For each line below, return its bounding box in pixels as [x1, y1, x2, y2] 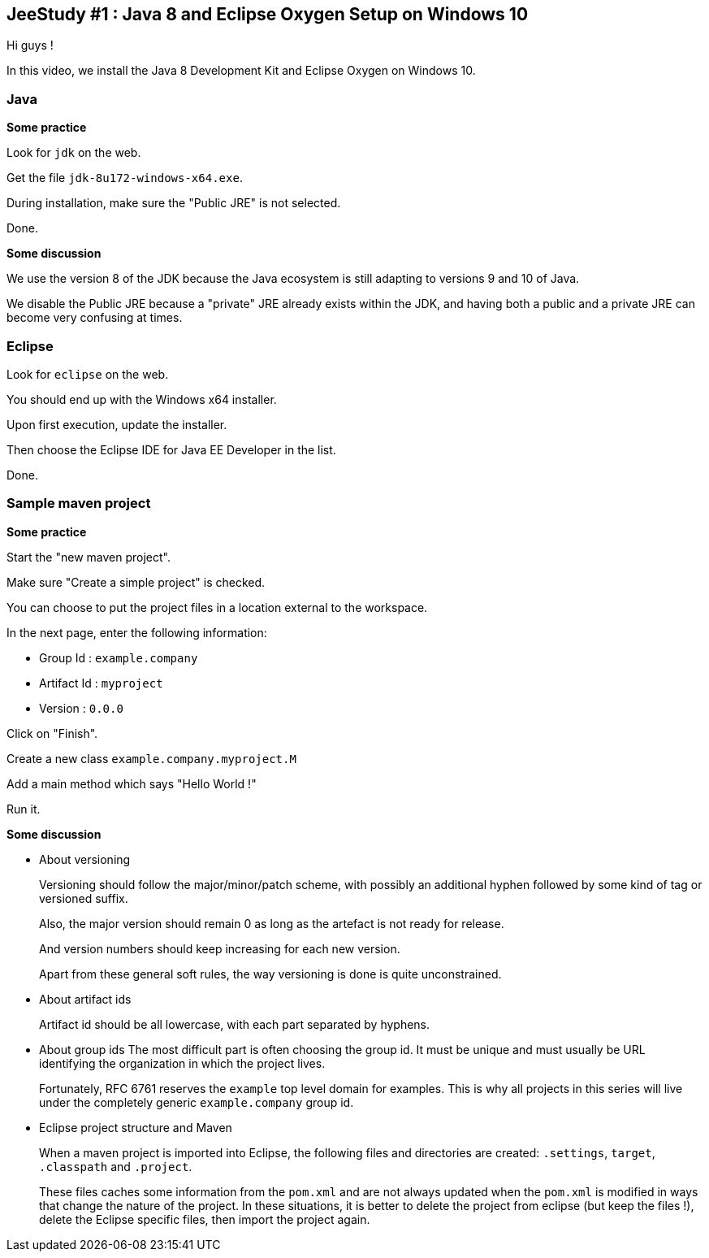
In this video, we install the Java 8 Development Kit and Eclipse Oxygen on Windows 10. [6, 63, 476, 78]
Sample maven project [6, 495, 151, 512]
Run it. [6, 801, 41, 816]
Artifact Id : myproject [39, 675, 163, 690]
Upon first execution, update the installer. [6, 417, 227, 432]
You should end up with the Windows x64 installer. [6, 392, 277, 406]
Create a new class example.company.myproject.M [6, 751, 296, 766]
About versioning [39, 852, 131, 866]
